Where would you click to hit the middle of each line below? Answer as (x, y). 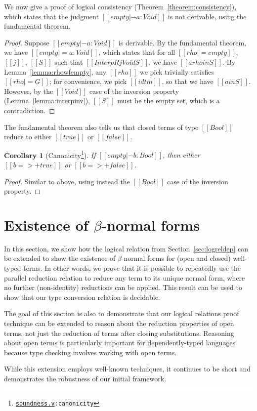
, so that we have (188, 81)
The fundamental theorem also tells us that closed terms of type (101, 127)
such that (69, 62)
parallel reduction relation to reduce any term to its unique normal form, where (125, 277)
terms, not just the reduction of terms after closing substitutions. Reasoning (119, 333)
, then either (181, 155)
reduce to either (28, 137)
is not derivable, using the (207, 16)
